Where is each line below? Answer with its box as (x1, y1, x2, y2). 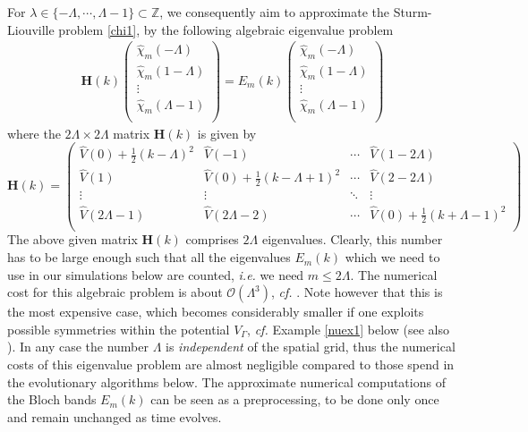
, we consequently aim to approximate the (159, 3, 389, 21)
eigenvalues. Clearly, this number (261, 230, 443, 249)
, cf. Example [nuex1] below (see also (247, 319, 449, 338)
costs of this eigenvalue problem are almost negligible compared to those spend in (7, 355, 455, 374)
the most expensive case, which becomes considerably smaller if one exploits (7, 302, 424, 321)
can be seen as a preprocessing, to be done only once (150, 390, 439, 409)
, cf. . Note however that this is (271, 283, 443, 301)
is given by (197, 123, 257, 142)
